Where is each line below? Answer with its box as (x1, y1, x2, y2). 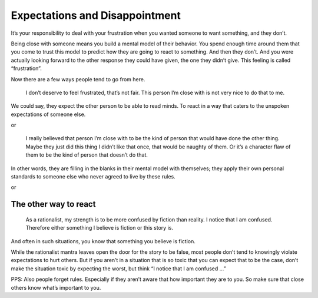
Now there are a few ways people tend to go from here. (11, 75, 145, 82)
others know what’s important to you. (11, 284, 101, 291)
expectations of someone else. (11, 111, 86, 118)
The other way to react (11, 199, 96, 209)
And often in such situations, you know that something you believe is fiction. (11, 237, 196, 244)
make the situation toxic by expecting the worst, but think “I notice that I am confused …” (11, 265, 226, 272)
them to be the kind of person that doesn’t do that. (25, 151, 148, 158)
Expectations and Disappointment (11, 9, 181, 22)
